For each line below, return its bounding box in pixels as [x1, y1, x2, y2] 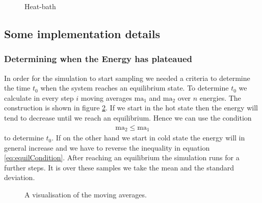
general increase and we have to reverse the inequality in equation [4, 142, 210, 153]
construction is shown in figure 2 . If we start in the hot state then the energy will [4, 102, 258, 113]
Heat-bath [24, 1, 56, 11]
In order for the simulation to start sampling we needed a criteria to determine [4, 72, 250, 83]
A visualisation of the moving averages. [24, 189, 147, 200]
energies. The [199, 92, 241, 103]
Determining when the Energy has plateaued [4, 52, 192, 65]
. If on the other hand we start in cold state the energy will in [51, 132, 245, 143]
